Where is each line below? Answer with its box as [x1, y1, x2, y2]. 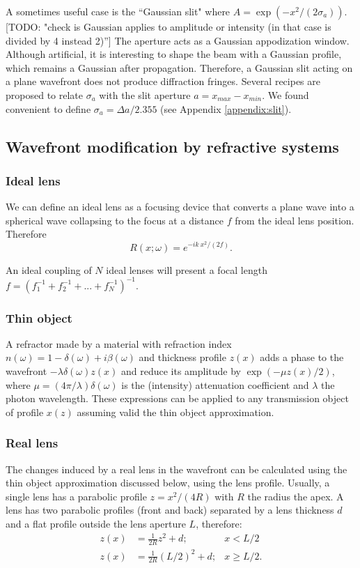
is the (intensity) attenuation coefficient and [121, 377, 309, 392]
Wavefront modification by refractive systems [6, 135, 339, 157]
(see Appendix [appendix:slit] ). [160, 101, 292, 116]
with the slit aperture [99, 87, 191, 102]
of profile [6, 404, 44, 419]
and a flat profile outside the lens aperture [6, 516, 186, 531]
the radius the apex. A [247, 489, 344, 503]
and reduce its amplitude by [120, 364, 241, 378]
